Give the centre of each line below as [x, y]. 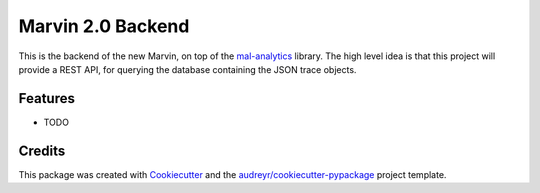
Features [46, 98]
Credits [42, 150]
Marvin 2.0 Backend [104, 26]
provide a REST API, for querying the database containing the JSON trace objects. [187, 69]
